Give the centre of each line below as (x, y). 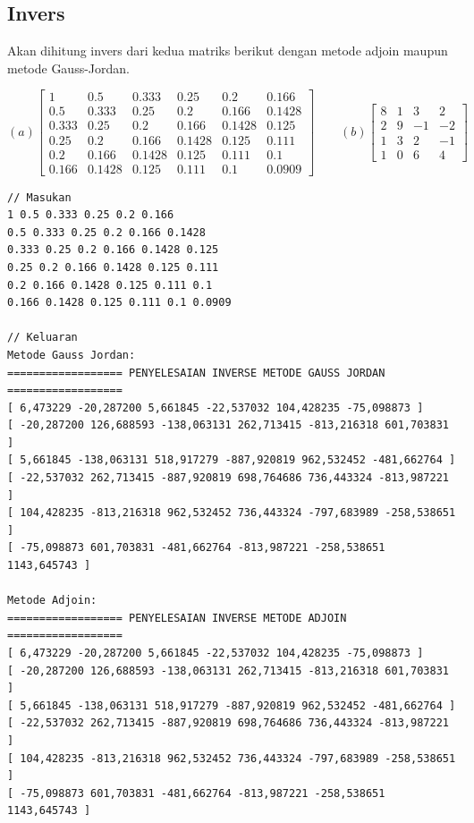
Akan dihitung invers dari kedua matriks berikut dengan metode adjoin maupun (228, 51)
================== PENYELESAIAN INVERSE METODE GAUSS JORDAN (196, 373)
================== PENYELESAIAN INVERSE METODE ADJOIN (177, 618)
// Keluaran (42, 338)
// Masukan (39, 197)
